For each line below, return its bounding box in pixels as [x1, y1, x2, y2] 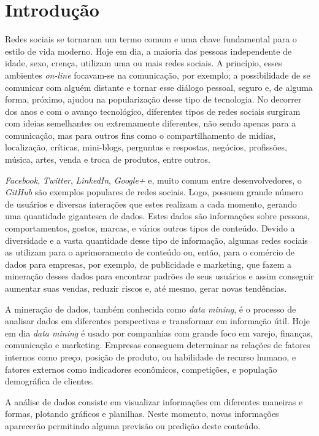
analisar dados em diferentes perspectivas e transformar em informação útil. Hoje [5, 314, 310, 327]
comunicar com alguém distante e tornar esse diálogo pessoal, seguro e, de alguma [5, 80, 313, 93]
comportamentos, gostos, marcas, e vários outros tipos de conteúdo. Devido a [5, 222, 295, 235]
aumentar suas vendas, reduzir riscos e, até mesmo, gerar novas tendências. [5, 282, 287, 294]
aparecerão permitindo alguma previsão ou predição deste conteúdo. [5, 419, 261, 432]
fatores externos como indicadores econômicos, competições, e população [5, 362, 277, 375]
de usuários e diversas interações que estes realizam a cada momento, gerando [5, 197, 297, 210]
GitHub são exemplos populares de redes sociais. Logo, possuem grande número [5, 185, 303, 198]
